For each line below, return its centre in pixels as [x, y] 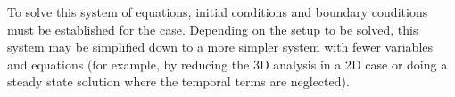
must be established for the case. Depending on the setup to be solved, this [213, 29]
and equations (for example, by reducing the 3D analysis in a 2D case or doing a [227, 64]
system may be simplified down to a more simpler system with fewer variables [220, 47]
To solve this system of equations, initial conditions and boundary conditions [218, 12]
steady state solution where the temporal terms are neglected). [178, 81]
